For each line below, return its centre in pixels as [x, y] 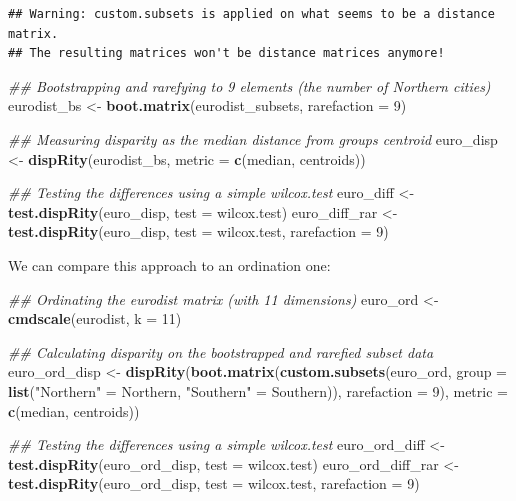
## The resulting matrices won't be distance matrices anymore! [226, 53]
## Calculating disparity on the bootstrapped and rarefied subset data [221, 351]
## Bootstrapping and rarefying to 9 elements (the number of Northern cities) [249, 85]
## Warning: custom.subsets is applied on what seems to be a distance [251, 14]
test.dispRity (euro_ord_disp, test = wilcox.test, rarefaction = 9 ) [214, 483]
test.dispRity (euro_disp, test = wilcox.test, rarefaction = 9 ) [198, 231]
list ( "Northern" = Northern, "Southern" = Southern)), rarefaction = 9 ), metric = [258, 390]
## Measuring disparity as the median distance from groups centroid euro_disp [253, 138]
